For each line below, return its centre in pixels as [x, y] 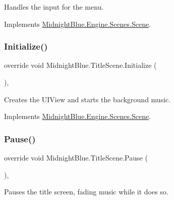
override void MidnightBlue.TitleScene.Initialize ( [80, 65]
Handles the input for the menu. [54, 7]
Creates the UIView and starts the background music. [88, 99]
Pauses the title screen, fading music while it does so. [86, 192]
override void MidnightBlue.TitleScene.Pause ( [76, 157]
